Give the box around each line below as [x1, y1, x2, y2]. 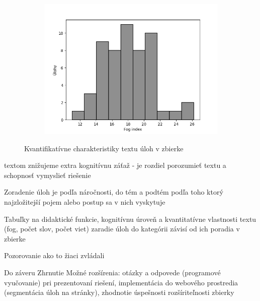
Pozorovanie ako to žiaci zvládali [4, 250, 105, 261]
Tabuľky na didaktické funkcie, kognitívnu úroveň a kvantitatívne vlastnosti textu [4, 213, 256, 224]
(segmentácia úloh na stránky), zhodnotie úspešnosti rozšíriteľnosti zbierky [4, 287, 234, 297]
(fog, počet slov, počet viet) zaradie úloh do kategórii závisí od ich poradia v [4, 223, 240, 234]
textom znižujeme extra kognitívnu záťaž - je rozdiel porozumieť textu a [4, 160, 226, 170]
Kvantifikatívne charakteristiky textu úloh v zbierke [24, 143, 184, 153]
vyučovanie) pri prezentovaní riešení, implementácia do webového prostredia [4, 277, 238, 287]
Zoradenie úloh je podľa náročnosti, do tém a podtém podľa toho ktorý [4, 187, 223, 197]
